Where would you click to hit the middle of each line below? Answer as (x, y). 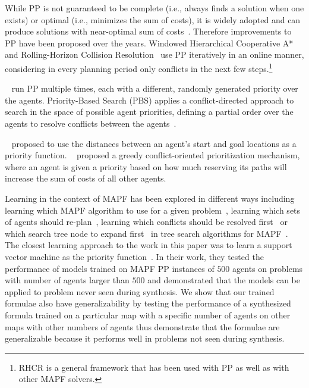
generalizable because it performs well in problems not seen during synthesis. (145, 338)
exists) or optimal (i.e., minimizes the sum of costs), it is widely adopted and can (153, 19)
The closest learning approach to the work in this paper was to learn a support (149, 245)
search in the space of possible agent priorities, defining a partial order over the (149, 112)
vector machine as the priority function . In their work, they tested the (134, 256)
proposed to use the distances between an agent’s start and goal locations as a (154, 143)
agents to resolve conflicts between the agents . (91, 123)
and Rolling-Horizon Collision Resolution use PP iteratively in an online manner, (154, 54)
